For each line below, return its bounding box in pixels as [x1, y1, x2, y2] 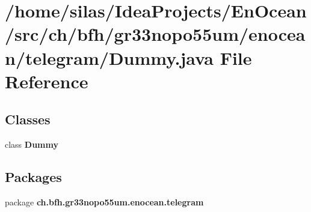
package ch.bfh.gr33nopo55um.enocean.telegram [5, 195, 204, 208]
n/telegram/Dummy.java [5, 45, 214, 70]
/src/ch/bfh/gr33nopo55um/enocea [5, 22, 306, 46]
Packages [5, 168, 62, 186]
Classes [5, 110, 51, 129]
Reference [5, 68, 88, 93]
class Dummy [5, 138, 58, 151]
